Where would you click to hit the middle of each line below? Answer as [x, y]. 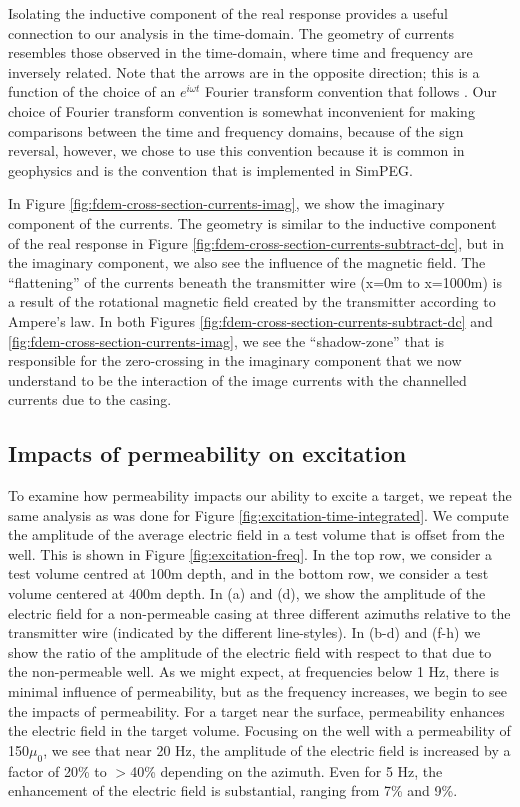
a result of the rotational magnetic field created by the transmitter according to [252, 301]
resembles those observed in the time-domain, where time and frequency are [240, 52]
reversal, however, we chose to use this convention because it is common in [236, 150]
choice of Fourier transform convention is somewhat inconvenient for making [241, 110]
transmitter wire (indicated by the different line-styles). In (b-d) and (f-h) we [244, 632]
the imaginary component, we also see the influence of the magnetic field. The [247, 262]
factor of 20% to [57, 770]
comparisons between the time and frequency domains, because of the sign [236, 130]
